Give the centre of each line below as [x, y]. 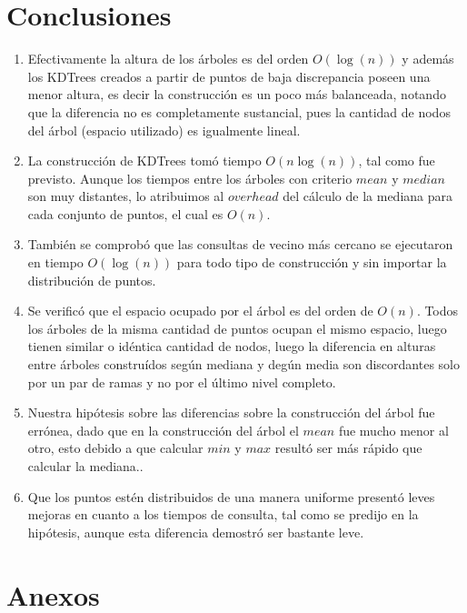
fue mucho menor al [393, 430]
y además [428, 59]
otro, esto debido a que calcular [115, 448]
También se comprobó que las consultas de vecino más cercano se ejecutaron [240, 244]
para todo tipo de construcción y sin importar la [312, 262]
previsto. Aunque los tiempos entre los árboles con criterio [190, 178]
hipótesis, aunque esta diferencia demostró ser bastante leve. [196, 532]
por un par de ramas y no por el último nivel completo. [182, 382]
